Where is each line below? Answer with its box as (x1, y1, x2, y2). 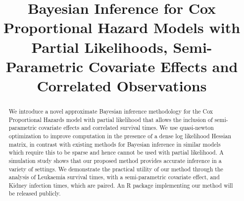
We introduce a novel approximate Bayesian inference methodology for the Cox (8, 107, 213, 115)
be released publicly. (8, 189, 61, 198)
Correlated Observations (37, 75, 207, 95)
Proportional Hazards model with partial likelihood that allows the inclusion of (8, 115, 213, 123)
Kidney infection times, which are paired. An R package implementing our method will (8, 181, 233, 189)
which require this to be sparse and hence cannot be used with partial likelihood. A (8, 148, 224, 157)
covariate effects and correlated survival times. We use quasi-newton (38, 123, 214, 132)
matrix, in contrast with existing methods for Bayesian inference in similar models (8, 140, 221, 148)
